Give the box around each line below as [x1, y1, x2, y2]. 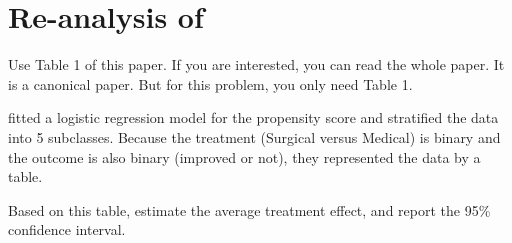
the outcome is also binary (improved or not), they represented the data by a [8, 146, 481, 167]
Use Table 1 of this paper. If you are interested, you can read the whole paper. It [8, 54, 505, 75]
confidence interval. [8, 219, 126, 240]
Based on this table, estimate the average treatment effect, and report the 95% [8, 199, 491, 220]
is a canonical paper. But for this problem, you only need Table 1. [8, 73, 413, 94]
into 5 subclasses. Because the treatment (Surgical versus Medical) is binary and [8, 126, 501, 147]
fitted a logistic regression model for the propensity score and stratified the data [8, 107, 499, 128]
